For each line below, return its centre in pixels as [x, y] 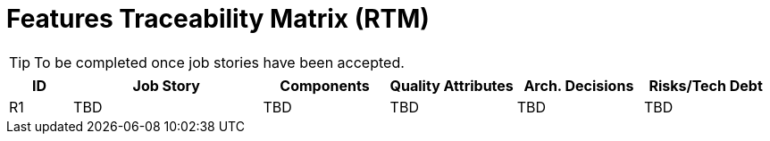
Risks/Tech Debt [706, 85]
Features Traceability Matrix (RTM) [218, 19]
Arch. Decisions [579, 85]
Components [325, 85]
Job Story [166, 85]
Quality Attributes [452, 85]
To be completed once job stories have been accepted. [219, 62]
